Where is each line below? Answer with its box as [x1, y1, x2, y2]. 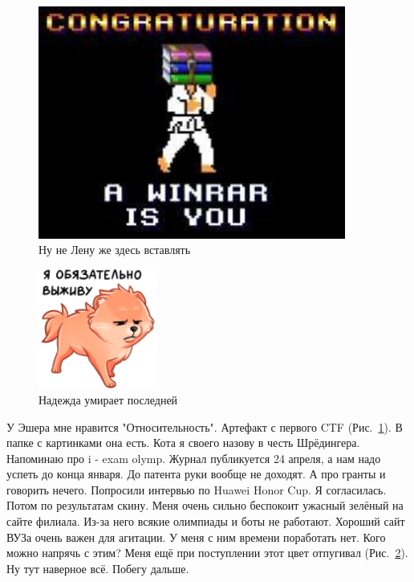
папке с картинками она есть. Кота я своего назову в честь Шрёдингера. [6, 434, 360, 451]
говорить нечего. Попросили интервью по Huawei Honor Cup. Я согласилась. [6, 481, 387, 498]
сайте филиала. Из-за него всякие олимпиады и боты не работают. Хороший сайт [6, 513, 405, 530]
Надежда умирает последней [39, 391, 178, 408]
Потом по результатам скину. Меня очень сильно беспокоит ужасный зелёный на [6, 497, 404, 514]
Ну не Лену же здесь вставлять [39, 241, 191, 258]
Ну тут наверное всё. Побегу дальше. [6, 559, 189, 576]
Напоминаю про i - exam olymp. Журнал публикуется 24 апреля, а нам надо [6, 449, 381, 466]
